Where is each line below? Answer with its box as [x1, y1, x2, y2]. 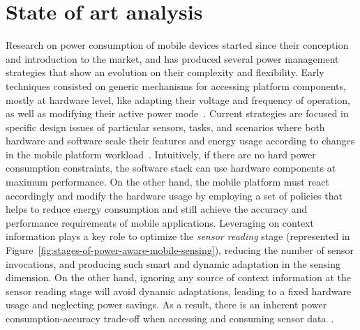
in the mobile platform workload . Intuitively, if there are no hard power [6, 147, 316, 161]
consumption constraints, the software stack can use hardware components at [6, 160, 336, 175]
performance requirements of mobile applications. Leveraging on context [6, 215, 314, 230]
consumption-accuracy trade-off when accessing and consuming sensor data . [6, 311, 334, 325]
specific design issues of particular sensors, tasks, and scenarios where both [6, 119, 325, 134]
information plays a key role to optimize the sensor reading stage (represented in [6, 229, 350, 243]
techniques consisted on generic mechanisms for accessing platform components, [6, 78, 346, 93]
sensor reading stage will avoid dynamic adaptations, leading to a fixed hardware [6, 283, 352, 298]
